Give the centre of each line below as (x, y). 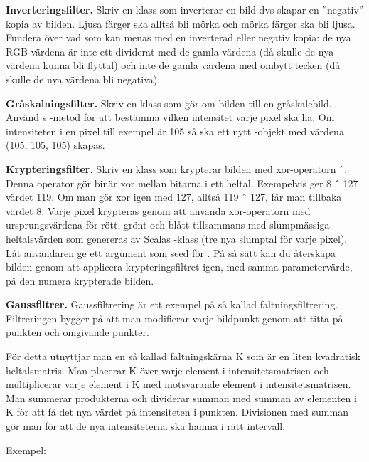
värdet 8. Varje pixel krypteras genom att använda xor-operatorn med (158, 210)
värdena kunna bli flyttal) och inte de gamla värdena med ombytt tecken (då (173, 65)
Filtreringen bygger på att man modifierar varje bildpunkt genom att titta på (175, 318)
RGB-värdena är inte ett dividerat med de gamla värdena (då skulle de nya (170, 51)
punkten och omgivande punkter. (77, 332)
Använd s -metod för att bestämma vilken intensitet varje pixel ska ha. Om (170, 117)
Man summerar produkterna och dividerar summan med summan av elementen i (181, 398)
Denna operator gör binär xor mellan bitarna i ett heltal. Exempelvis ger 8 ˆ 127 (182, 183)
